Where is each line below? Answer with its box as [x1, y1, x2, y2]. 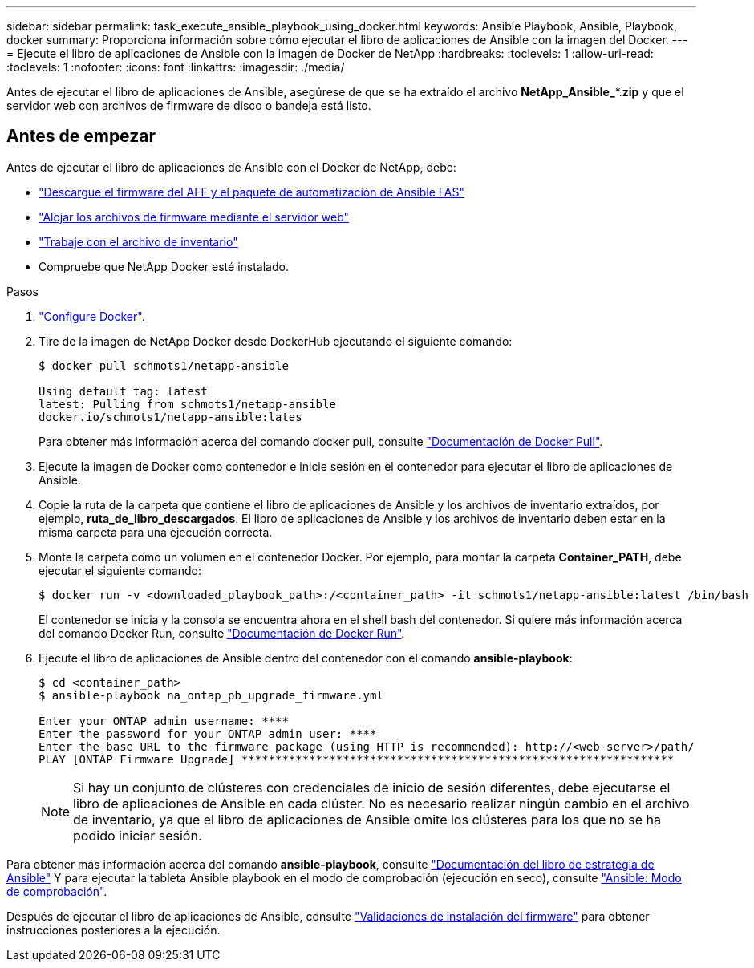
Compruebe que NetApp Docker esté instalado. [39, 259, 289, 273]
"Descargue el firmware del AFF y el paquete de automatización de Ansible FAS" [39, 184, 464, 199]
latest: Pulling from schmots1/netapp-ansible [39, 397, 336, 411]
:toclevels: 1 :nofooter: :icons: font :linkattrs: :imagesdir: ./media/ [6, 60, 345, 74]
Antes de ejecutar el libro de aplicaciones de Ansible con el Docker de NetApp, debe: [6, 160, 456, 174]
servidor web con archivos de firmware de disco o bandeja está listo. [6, 99, 371, 112]
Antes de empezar [6, 126, 156, 147]
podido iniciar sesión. [73, 827, 202, 844]
